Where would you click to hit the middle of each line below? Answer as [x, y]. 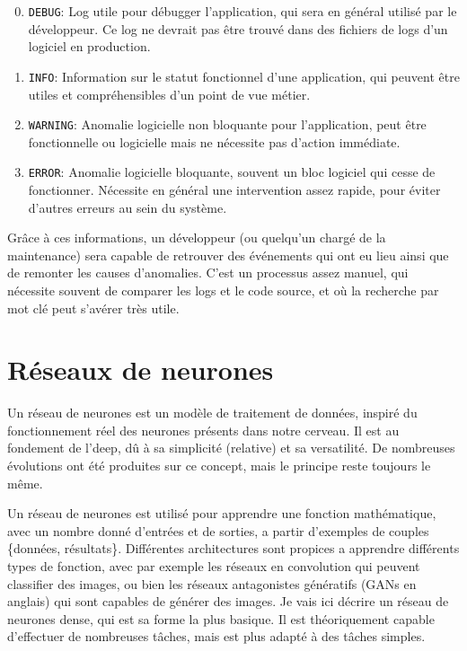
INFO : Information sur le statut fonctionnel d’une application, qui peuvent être [244, 76]
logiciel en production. [89, 46]
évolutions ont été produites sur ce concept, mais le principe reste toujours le [219, 466]
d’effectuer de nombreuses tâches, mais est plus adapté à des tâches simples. [216, 636]
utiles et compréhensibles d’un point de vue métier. [169, 94]
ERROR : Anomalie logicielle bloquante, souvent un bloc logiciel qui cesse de [232, 172]
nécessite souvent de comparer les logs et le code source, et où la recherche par [223, 290]
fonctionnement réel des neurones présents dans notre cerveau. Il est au [203, 430]
